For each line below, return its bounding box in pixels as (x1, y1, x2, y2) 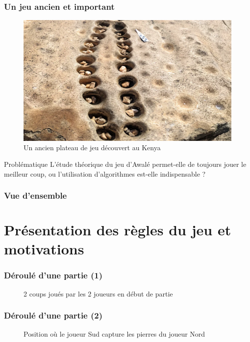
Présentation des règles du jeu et (4, 220, 231, 240)
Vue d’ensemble (4, 189, 67, 202)
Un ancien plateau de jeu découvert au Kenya (24, 142, 161, 153)
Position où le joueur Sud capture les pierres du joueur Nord (24, 328, 205, 339)
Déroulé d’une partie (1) (4, 269, 103, 281)
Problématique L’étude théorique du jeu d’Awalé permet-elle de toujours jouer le (4, 159, 247, 169)
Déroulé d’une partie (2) (4, 309, 103, 321)
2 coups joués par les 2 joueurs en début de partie (24, 288, 173, 298)
